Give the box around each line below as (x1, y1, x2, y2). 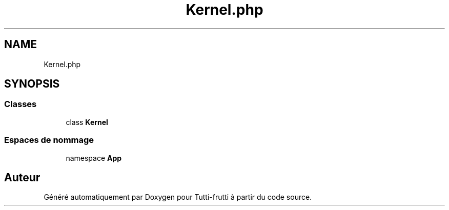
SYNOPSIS (4, 77, 60, 91)
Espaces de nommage (4, 135, 94, 145)
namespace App (66, 153, 122, 162)
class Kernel (66, 117, 108, 127)
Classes (4, 99, 37, 110)
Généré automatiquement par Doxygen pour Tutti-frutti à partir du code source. (44, 193, 312, 202)
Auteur (4, 171, 40, 184)
